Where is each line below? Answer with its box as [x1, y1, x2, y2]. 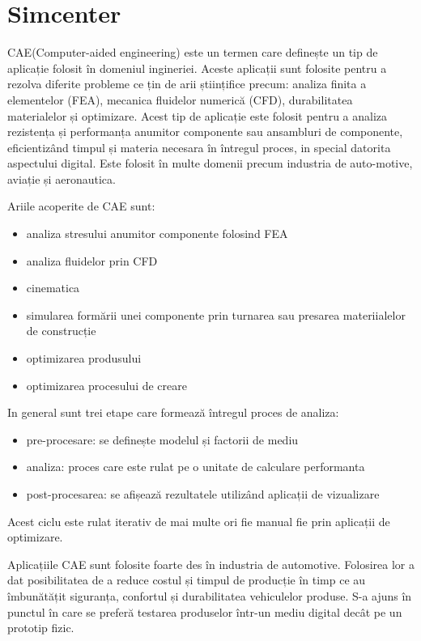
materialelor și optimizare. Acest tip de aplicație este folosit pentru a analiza [7, 107, 388, 124]
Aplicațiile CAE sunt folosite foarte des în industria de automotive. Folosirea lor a [7, 555, 415, 572]
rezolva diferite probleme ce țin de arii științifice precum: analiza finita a [7, 75, 367, 92]
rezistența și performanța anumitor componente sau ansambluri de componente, [7, 123, 403, 140]
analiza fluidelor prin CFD [26, 252, 158, 269]
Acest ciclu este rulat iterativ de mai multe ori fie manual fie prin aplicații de [7, 512, 390, 529]
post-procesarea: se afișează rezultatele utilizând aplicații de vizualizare [26, 486, 380, 502]
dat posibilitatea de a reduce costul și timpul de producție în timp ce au [7, 571, 366, 588]
